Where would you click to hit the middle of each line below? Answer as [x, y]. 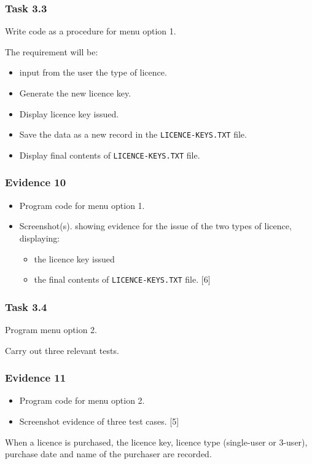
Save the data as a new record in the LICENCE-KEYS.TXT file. [133, 134]
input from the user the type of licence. [93, 72]
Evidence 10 [36, 182]
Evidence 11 [36, 378]
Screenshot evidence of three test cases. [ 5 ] [99, 421]
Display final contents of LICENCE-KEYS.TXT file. [110, 155]
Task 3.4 [26, 306]
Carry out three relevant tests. [62, 350]
